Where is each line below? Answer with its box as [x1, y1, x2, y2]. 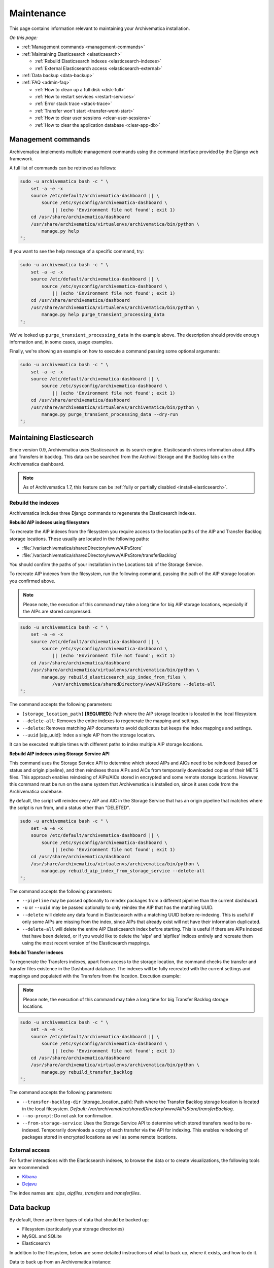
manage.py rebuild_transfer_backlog [41, 1069, 133, 1075]
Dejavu [22, 1181, 37, 1187]
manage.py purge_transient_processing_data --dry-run [41, 411, 178, 417]
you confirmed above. [9, 578, 56, 584]
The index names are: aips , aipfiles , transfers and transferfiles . [9, 1190, 141, 1196]
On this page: [9, 34, 38, 41]
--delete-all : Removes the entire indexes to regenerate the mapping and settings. [22, 718, 200, 724]
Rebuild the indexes [9, 500, 59, 507]
